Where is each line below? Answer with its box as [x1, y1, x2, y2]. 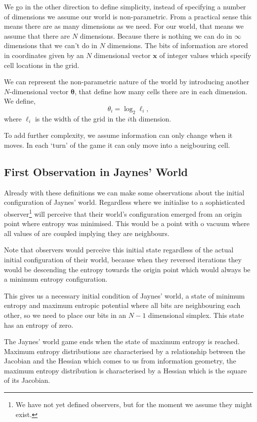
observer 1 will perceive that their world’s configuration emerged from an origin [4, 207, 242, 219]
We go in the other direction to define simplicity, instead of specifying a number [4, 1, 246, 11]
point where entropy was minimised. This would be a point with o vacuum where [4, 218, 250, 229]
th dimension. [129, 113, 171, 123]
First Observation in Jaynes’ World [4, 164, 188, 179]
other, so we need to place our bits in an [4, 309, 127, 320]
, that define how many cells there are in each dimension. [74, 86, 248, 96]
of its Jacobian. [4, 375, 50, 385]
